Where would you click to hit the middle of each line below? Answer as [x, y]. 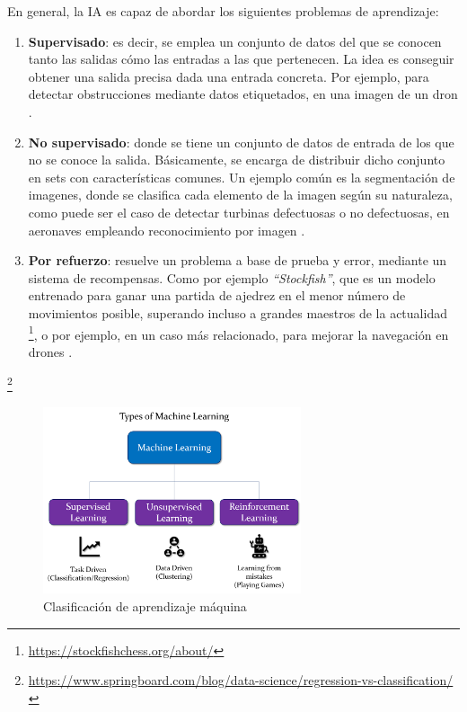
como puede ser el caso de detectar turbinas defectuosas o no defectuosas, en [239, 212]
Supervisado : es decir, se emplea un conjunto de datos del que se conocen [235, 41]
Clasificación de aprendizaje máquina [145, 606]
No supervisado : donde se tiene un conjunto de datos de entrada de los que [241, 142]
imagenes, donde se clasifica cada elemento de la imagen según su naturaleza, [240, 195]
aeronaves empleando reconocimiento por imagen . [167, 230]
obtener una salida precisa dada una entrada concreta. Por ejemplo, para [229, 76]
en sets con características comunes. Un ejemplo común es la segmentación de [242, 177]
